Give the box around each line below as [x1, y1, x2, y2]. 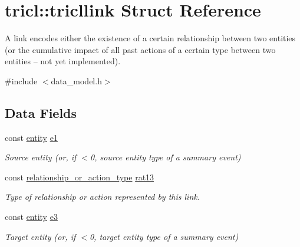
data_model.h [51, 74, 102, 87]
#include [5, 74, 38, 87]
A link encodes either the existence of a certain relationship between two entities [5, 32, 296, 44]
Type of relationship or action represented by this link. [5, 190, 200, 203]
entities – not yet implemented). [5, 55, 121, 67]
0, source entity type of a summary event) [90, 151, 241, 163]
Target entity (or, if [5, 230, 76, 242]
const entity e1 [5, 131, 58, 143]
